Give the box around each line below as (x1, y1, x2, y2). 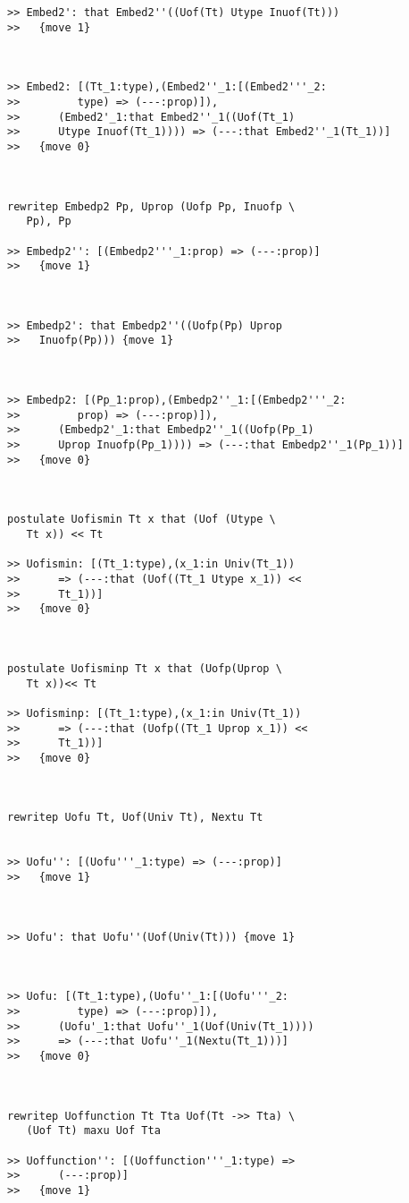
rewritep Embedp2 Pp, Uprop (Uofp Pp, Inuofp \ (7, 200, 296, 213)
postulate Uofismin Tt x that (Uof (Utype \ (7, 513, 276, 526)
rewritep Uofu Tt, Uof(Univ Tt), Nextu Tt (7, 811, 263, 824)
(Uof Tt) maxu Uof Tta (26, 1124, 161, 1138)
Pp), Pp (26, 215, 71, 228)
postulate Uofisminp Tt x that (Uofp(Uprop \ (7, 661, 282, 675)
